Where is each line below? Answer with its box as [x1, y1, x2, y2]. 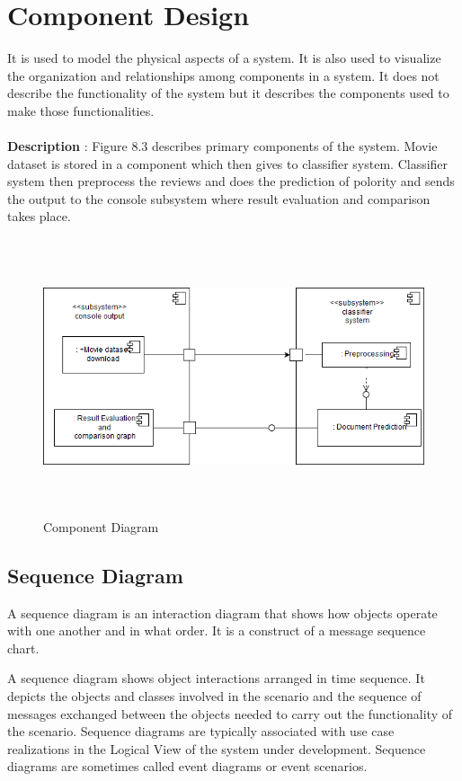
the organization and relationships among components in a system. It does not [7, 66, 440, 84]
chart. [7, 638, 40, 657]
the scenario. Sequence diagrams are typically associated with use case [7, 722, 395, 741]
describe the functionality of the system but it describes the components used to [7, 84, 449, 102]
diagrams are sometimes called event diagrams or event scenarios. [7, 757, 368, 776]
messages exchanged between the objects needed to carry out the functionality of [7, 704, 453, 723]
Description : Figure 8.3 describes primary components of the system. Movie [7, 137, 438, 155]
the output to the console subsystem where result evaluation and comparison [7, 189, 431, 208]
